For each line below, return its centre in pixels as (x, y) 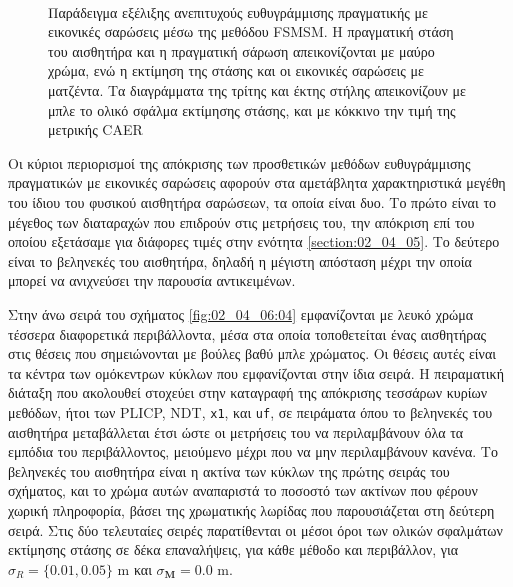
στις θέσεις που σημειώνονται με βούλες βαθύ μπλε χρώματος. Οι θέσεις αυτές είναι (252, 353)
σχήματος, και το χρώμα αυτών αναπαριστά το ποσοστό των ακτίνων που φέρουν (243, 490)
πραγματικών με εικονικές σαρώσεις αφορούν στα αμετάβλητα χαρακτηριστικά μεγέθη (257, 182)
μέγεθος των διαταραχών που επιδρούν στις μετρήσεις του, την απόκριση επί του (241, 221)
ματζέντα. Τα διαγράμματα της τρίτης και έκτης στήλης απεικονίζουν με (257, 89)
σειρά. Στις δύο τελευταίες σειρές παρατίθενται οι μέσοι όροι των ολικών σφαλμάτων (255, 529)
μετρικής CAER (95, 129)
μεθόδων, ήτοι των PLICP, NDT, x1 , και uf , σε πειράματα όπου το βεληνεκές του (250, 411)
